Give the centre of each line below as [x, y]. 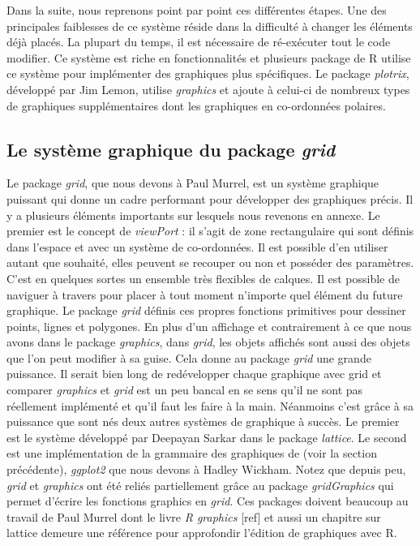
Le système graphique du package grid [171, 149]
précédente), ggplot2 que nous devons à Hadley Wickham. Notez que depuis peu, [206, 469]
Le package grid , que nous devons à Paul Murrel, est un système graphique [193, 183]
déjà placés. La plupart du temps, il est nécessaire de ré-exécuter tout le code [199, 42]
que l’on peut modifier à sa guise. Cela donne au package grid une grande [189, 357]
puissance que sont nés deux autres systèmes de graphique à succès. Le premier [203, 421]
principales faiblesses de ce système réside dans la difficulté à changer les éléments [210, 26]
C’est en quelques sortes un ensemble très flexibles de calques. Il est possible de [204, 278]
